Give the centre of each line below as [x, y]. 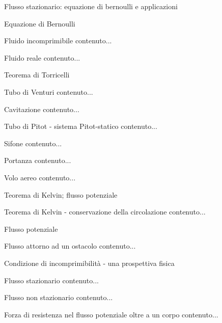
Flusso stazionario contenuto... [51, 280]
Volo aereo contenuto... [40, 177]
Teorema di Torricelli [37, 75]
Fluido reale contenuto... [42, 57]
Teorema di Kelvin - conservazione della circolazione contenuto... [105, 212]
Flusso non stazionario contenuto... [59, 297]
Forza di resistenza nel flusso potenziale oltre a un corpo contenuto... [111, 314]
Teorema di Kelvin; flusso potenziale [61, 194]
